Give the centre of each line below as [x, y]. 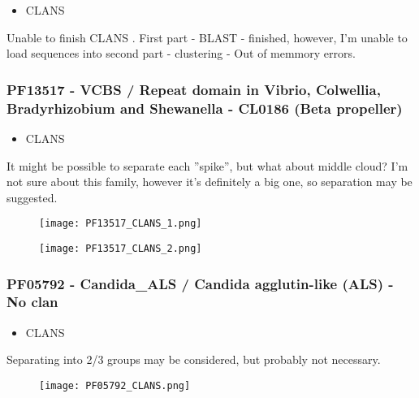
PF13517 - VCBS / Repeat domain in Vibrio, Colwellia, [194, 89]
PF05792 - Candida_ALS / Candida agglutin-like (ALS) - [200, 283]
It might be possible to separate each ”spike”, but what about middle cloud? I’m [207, 165]
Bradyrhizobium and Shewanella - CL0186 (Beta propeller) [205, 108]
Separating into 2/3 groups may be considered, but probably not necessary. [194, 359]
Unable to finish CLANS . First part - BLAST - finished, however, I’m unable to [207, 37]
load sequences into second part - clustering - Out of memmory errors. [181, 53]
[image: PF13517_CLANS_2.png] [121, 248]
